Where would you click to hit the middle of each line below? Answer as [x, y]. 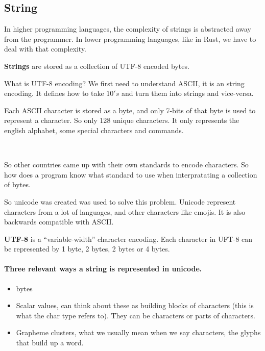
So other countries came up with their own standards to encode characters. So [126, 165]
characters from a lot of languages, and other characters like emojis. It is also [125, 211]
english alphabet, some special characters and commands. [94, 130]
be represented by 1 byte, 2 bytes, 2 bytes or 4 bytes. [87, 249]
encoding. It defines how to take [54, 93]
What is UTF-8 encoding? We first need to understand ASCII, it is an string [124, 83]
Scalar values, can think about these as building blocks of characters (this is [135, 305]
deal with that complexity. [45, 49]
